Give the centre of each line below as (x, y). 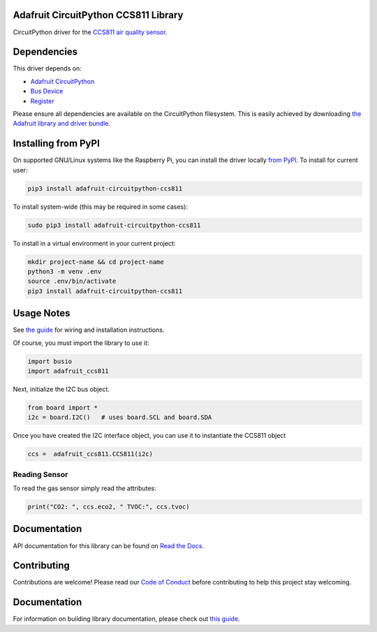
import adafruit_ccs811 (68, 371)
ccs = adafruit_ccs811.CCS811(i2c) (90, 454)
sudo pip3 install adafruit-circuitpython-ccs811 (114, 225)
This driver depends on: (47, 68)
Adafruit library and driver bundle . (62, 124)
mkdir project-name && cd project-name (96, 262)
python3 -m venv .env (65, 271)
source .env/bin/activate (72, 281)
